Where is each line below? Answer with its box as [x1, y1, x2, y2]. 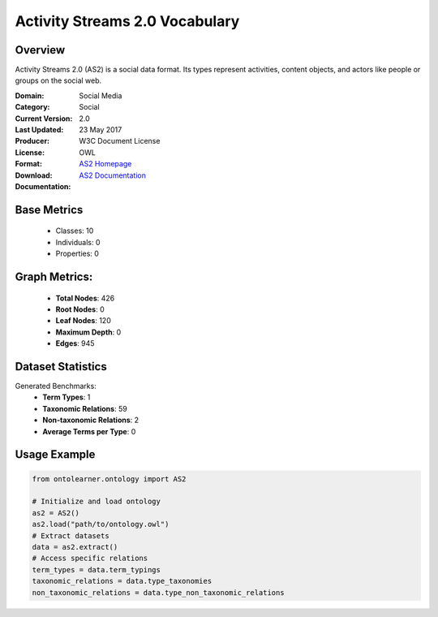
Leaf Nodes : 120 [55, 316, 111, 326]
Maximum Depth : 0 [55, 327, 122, 337]
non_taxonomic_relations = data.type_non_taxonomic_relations [32, 588, 285, 597]
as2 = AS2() [32, 508, 80, 517]
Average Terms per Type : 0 [42, 426, 136, 436]
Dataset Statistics [15, 360, 107, 373]
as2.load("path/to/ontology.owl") [32, 520, 170, 529]
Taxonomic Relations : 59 [42, 403, 127, 413]
